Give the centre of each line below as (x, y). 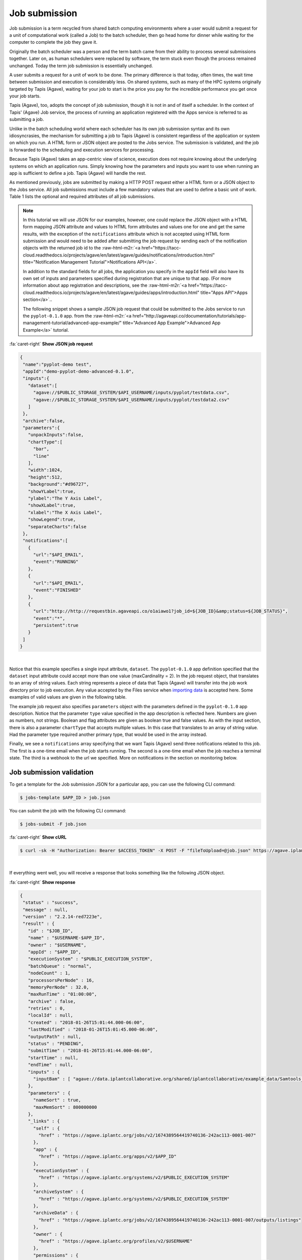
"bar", (41, 449)
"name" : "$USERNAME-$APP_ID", (66, 938)
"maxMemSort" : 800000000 (65, 1107)
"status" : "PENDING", (56, 1044)
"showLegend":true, (52, 520)
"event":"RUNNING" (56, 562)
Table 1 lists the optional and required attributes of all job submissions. (82, 197)
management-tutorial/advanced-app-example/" (72, 323)
